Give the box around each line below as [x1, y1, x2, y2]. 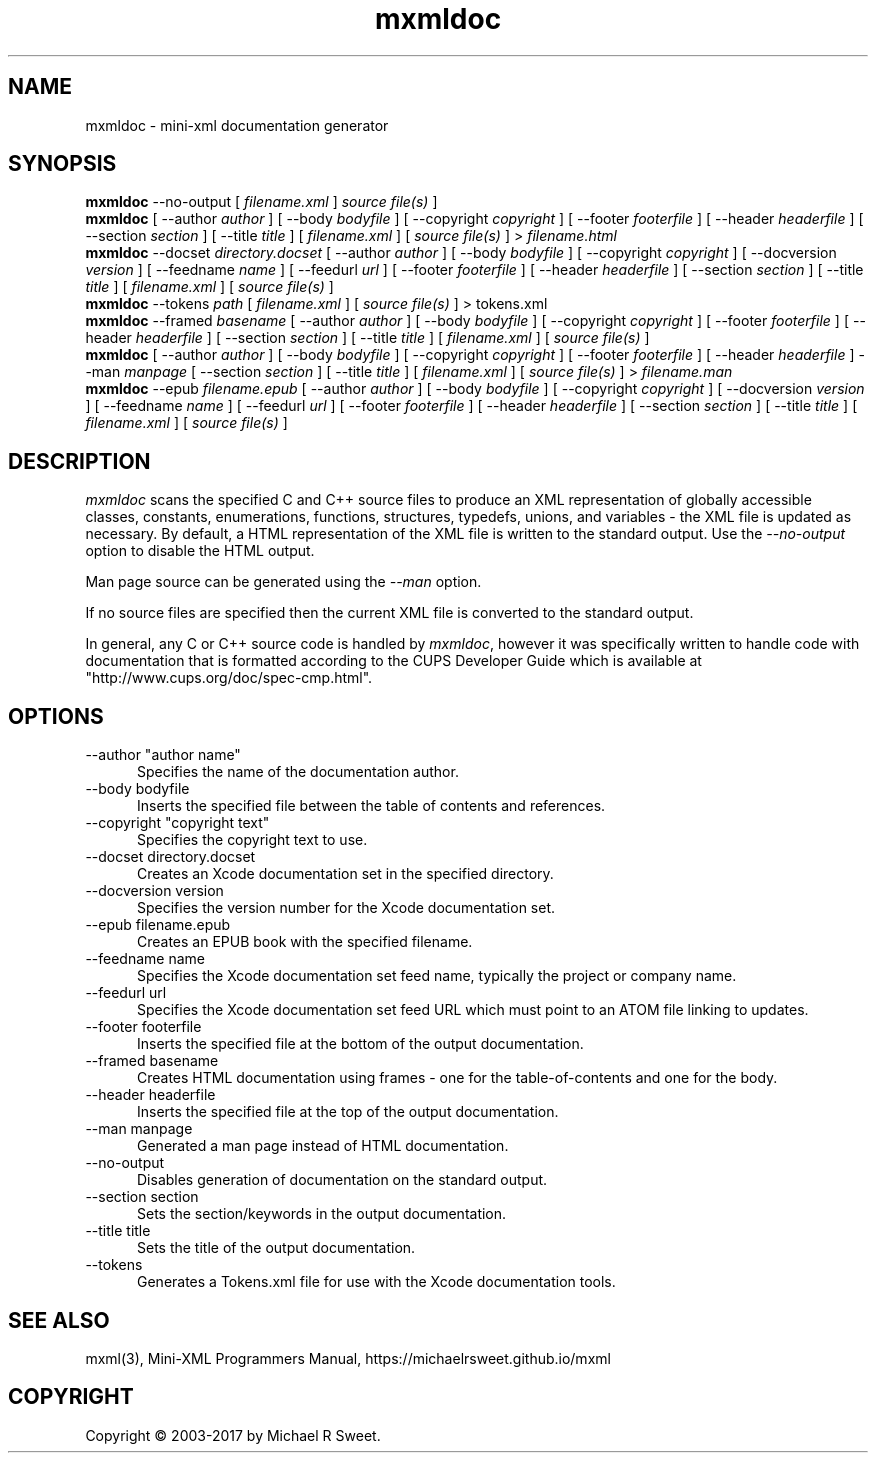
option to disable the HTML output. [85, 542, 315, 560]
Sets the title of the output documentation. [137, 1239, 416, 1257]
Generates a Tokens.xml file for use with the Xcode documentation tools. [137, 1273, 616, 1291]
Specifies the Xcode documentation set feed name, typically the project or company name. [137, 967, 737, 985]
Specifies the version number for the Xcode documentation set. [137, 899, 556, 917]
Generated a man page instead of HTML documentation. [137, 1137, 509, 1155]
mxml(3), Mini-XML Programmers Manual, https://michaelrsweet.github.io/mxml [85, 1349, 611, 1367]
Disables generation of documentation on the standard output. [137, 1171, 548, 1189]
